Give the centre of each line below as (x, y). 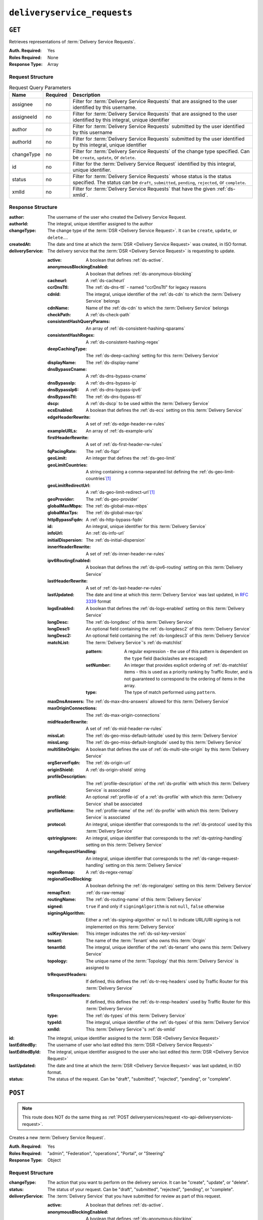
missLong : (58, 742)
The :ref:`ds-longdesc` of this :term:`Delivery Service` (140, 622)
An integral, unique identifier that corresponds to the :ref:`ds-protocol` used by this (169, 824)
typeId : (55, 1022)
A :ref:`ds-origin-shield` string (116, 770)
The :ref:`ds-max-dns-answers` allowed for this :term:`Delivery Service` (158, 701)
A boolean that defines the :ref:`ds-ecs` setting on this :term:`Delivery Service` (165, 410)
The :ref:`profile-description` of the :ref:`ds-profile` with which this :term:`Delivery (168, 783)
